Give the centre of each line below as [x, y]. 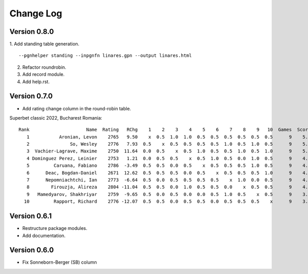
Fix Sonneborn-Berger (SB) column [60, 262]
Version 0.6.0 [32, 250]
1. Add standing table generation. [44, 44]
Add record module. [43, 74]
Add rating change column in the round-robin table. [77, 108]
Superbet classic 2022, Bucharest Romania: [56, 118]
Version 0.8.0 [32, 32]
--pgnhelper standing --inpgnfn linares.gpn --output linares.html [105, 56]
